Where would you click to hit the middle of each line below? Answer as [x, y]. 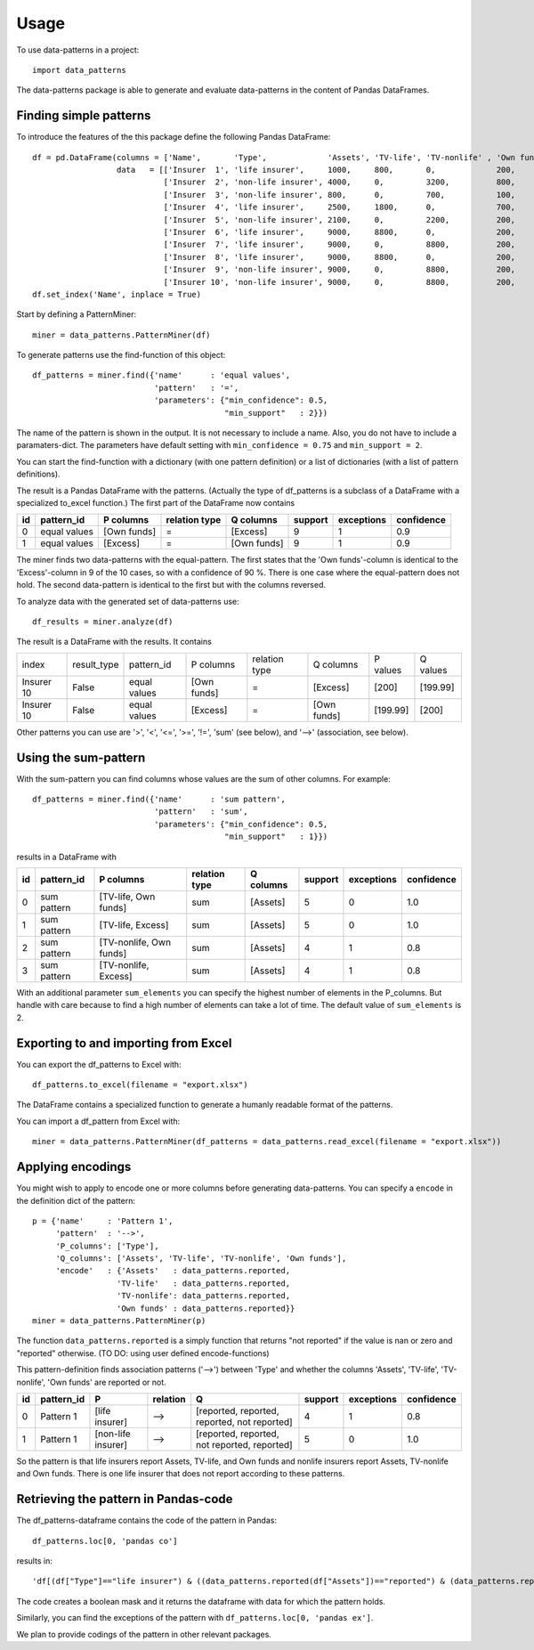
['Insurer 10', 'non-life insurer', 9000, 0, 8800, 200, [340, 282]
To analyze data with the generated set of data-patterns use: [128, 601]
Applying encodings [74, 1167]
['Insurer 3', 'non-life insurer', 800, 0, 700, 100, [340, 195]
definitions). [39, 474]
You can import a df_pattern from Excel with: [98, 1121]
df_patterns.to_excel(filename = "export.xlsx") [140, 1085]
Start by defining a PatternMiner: [77, 314]
